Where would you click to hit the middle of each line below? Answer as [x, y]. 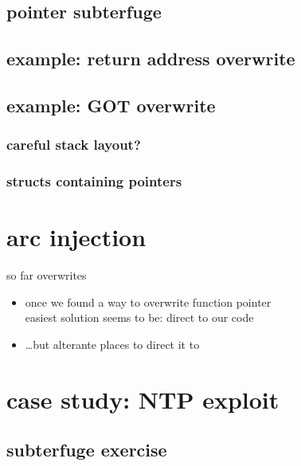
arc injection [76, 237]
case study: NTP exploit [143, 399]
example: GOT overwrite [111, 105]
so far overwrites [47, 275]
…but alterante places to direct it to [112, 344]
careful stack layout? [74, 145]
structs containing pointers [94, 181]
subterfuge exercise [87, 450]
